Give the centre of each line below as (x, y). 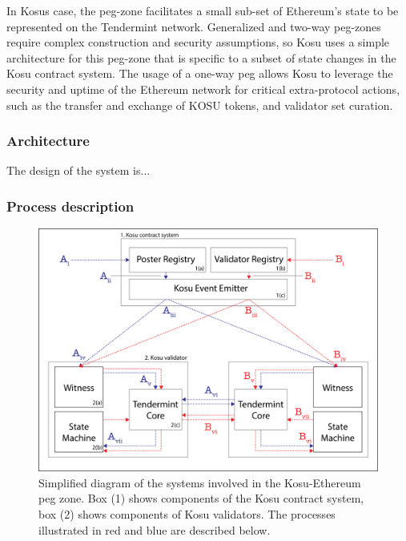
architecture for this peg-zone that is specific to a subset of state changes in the (201, 57)
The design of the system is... (78, 170)
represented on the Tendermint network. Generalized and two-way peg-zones (194, 26)
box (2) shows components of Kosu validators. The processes (187, 514)
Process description (70, 206)
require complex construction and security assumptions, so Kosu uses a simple (198, 42)
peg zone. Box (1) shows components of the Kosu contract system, (201, 498)
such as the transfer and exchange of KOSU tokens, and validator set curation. (200, 105)
